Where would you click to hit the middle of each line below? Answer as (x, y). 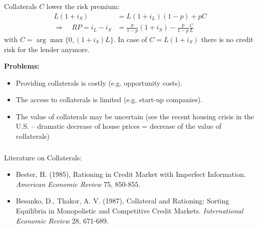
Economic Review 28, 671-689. (62, 220)
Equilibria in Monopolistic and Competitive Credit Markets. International (130, 210)
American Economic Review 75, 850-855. (78, 184)
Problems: (22, 66)
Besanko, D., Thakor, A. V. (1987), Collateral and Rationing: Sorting (122, 201)
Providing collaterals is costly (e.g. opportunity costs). (99, 82)
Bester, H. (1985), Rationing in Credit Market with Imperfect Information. (131, 174)
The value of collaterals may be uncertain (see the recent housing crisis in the (135, 116)
